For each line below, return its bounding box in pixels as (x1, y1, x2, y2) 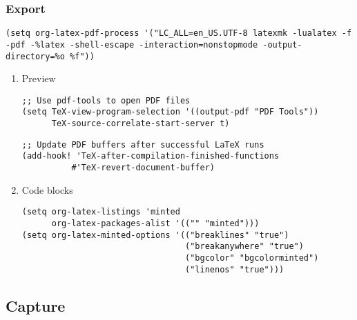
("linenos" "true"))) (185, 264, 284, 274)
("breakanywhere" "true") (185, 241, 304, 252)
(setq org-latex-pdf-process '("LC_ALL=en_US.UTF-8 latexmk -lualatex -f (6, 28, 352, 39)
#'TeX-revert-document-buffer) (71, 163, 215, 173)
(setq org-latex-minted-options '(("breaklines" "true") (21, 230, 289, 240)
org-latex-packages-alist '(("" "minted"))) (51, 218, 260, 228)
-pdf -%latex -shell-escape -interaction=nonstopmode (6, 39, 258, 50)
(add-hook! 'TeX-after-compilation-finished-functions (21, 151, 280, 161)
